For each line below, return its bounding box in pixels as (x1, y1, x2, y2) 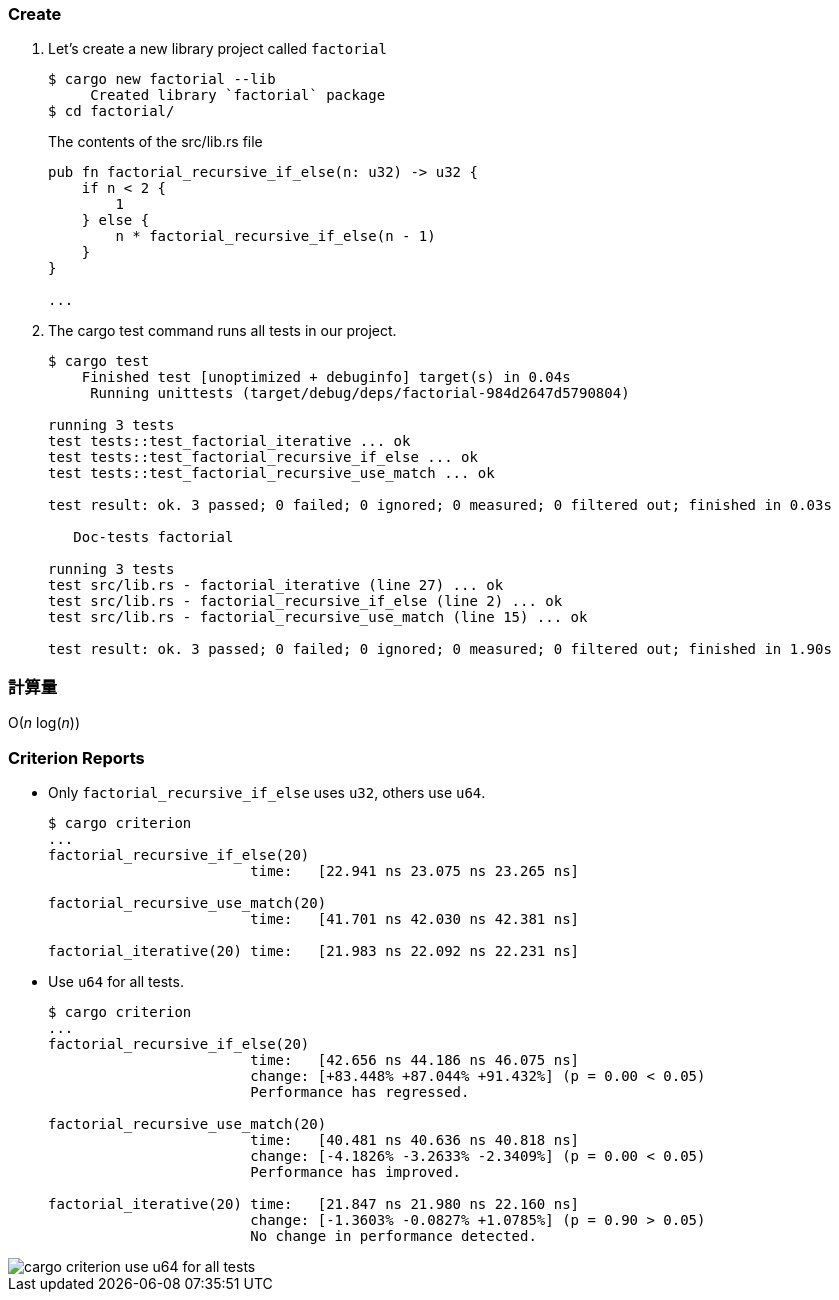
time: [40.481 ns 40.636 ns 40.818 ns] (250, 1131, 580, 1148)
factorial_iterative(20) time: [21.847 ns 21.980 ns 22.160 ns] (48, 1195, 580, 1212)
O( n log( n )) (8, 714, 81, 732)
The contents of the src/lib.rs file (48, 133, 263, 151)
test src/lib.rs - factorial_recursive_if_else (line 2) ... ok (48, 593, 563, 610)
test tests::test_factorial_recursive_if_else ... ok (48, 449, 478, 466)
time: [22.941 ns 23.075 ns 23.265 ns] (250, 862, 580, 879)
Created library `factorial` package (90, 87, 386, 104)
